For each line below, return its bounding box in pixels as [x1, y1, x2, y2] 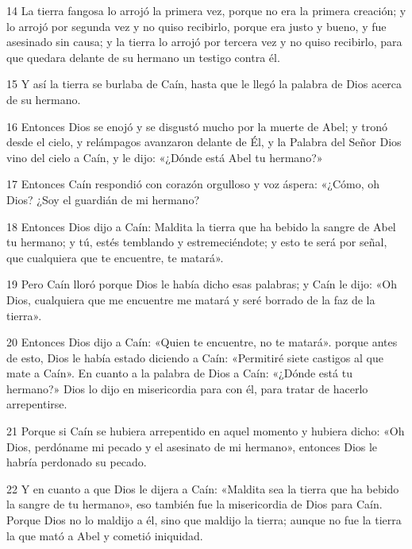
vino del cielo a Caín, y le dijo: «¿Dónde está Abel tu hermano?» [6, 149, 323, 165]
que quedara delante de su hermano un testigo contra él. [6, 48, 280, 65]
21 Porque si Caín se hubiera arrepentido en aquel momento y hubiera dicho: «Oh [6, 423, 405, 439]
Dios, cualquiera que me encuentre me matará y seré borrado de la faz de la [6, 291, 375, 307]
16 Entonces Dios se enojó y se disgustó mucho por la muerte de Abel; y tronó [6, 118, 388, 134]
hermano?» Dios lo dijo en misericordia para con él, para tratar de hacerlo [6, 380, 368, 396]
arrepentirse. [6, 396, 67, 412]
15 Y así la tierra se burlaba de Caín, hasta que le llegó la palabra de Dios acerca [6, 75, 402, 92]
